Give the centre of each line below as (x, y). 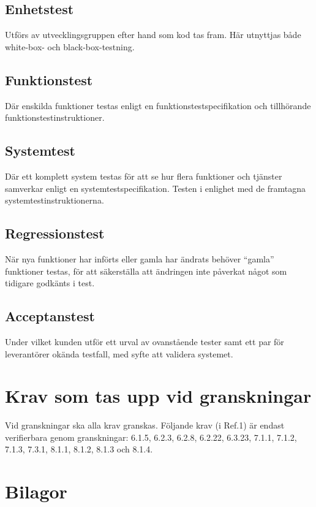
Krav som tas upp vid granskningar (158, 396)
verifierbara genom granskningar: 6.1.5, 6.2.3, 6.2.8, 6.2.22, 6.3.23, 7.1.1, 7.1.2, (151, 437)
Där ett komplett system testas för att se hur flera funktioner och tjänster (144, 176)
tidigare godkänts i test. (50, 283)
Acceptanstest (50, 316)
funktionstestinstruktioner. (55, 117)
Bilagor (36, 491)
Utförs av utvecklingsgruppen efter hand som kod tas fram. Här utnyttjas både (153, 35)
